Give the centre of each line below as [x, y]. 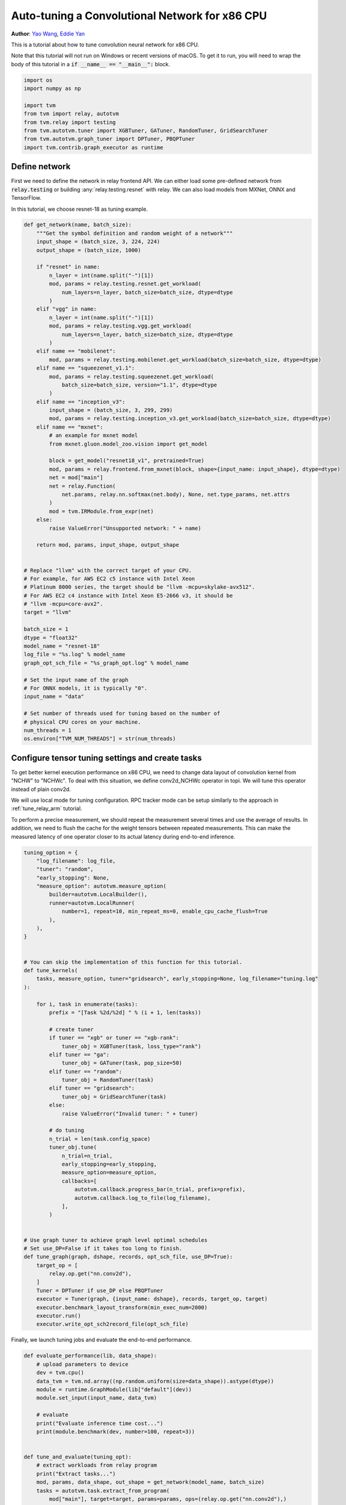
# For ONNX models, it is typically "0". [86, 688]
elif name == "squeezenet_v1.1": [86, 368]
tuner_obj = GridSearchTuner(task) [114, 1097]
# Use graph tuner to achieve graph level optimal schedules [116, 1240]
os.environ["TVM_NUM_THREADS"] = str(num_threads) [100, 739]
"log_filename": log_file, [76, 861]
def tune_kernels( [51, 970]
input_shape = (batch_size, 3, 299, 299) [111, 410]
